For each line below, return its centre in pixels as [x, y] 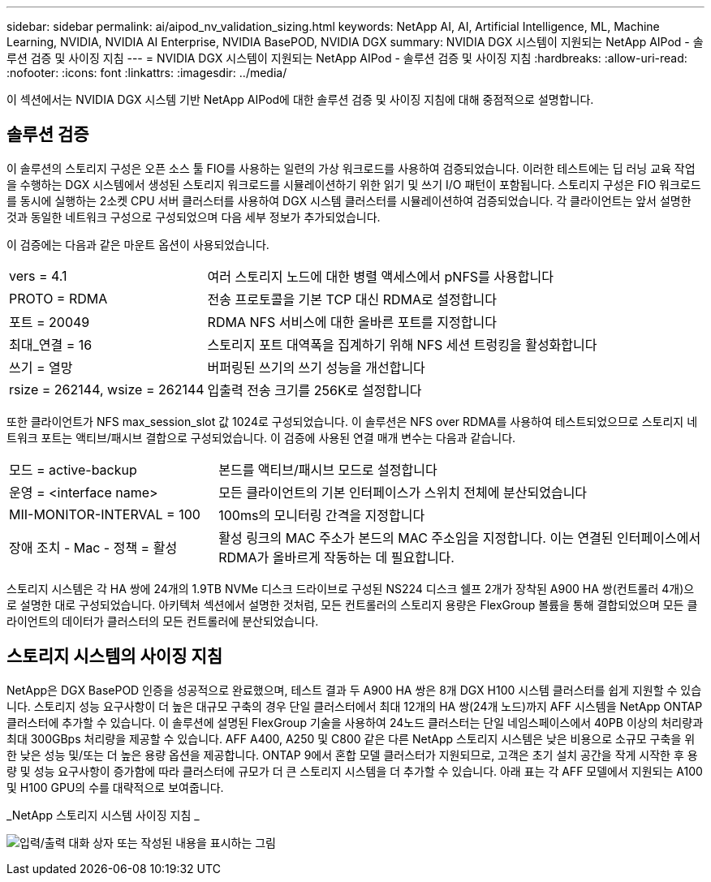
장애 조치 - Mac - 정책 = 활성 [93, 547]
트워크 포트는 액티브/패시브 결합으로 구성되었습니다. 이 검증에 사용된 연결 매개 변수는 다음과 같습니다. [261, 437]
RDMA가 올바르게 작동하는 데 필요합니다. [336, 557]
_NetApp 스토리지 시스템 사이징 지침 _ [103, 815]
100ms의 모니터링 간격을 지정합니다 [322, 515]
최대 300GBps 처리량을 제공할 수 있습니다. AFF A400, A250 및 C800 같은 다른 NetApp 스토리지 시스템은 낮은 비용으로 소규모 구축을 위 [351, 738]
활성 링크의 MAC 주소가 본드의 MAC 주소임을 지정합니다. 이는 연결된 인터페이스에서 [460, 538]
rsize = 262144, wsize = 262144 [107, 389]
